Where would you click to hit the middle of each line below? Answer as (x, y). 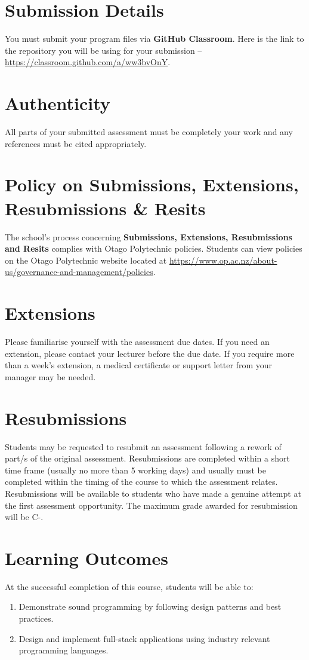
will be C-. (24, 517)
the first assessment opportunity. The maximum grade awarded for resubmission (151, 505)
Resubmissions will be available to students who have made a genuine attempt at (153, 493)
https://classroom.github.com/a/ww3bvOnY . (88, 62)
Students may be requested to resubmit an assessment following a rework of (143, 446)
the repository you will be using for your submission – (103, 50)
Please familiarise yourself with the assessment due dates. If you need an (137, 342)
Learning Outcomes (86, 557)
